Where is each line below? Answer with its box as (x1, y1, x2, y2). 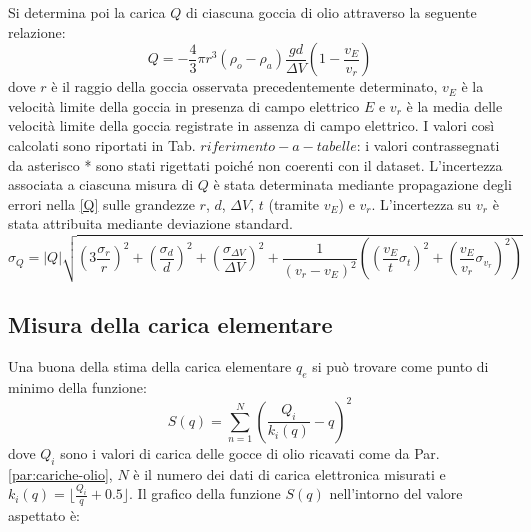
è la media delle (406, 95, 503, 116)
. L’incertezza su (371, 193, 472, 214)
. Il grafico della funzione (129, 483, 281, 504)
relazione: (8, 21, 66, 42)
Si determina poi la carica (8, 2, 166, 22)
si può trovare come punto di (312, 355, 489, 376)
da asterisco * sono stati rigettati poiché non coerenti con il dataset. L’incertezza (8, 154, 503, 175)
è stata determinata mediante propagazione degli (213, 174, 512, 195)
